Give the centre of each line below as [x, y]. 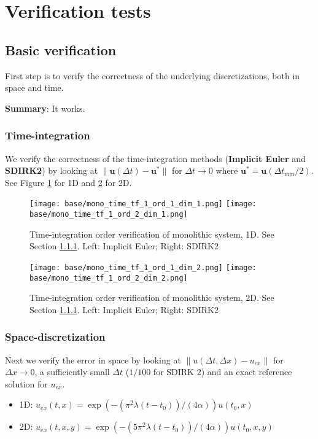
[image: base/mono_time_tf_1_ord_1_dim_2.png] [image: [143, 267]
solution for [26, 383]
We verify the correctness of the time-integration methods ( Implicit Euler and [155, 158]
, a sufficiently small [72, 372]
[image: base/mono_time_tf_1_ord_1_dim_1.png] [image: [143, 204]
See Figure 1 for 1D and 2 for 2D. [68, 182]
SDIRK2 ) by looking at [52, 170]
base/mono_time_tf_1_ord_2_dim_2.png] [109, 278]
